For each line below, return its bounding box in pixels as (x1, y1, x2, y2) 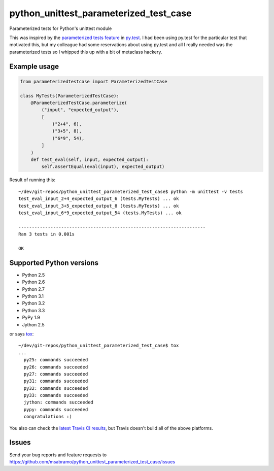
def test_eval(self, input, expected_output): (30, 157, 149, 162)
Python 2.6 (22, 279, 45, 285)
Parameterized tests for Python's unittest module (9, 25, 112, 31)
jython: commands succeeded (23, 399, 94, 406)
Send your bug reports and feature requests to (9, 452, 107, 458)
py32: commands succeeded (23, 385, 88, 391)
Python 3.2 (22, 300, 45, 307)
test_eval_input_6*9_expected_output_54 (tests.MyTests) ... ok (18, 210, 182, 216)
